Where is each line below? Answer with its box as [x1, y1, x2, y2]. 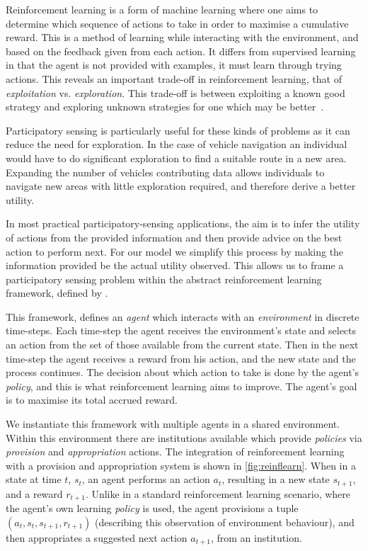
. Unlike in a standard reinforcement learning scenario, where [85, 486, 350, 501]
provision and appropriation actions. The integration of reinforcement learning [6, 444, 345, 459]
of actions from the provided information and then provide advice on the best [6, 229, 343, 244]
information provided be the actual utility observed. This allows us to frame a [6, 258, 344, 273]
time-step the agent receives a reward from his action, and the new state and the [6, 351, 356, 365]
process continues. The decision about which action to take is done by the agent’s [6, 365, 360, 380]
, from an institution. [210, 530, 302, 545]
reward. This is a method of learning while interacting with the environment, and [6, 30, 359, 45]
